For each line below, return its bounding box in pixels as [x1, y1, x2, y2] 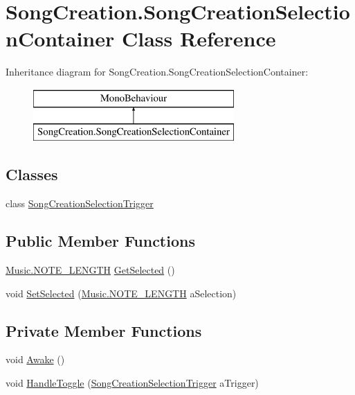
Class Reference [122, 24, 276, 53]
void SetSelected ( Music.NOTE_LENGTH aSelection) [6, 286, 237, 300]
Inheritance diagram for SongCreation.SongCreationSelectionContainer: [6, 64, 309, 79]
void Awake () [6, 352, 65, 367]
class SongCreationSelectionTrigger [6, 196, 154, 211]
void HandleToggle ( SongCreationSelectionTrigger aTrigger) [6, 376, 259, 390]
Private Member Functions [6, 319, 202, 341]
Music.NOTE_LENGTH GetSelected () [6, 263, 175, 277]
